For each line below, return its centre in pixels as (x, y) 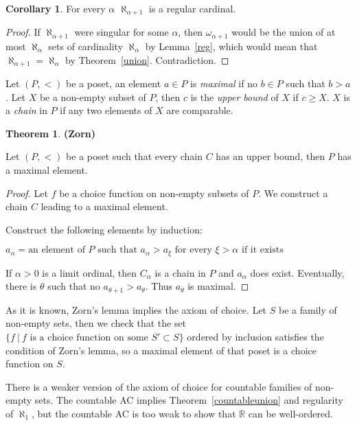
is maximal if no (224, 83)
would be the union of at (284, 32)
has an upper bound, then (270, 156)
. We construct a (293, 193)
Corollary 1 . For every (56, 8)
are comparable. (200, 110)
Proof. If (23, 32)
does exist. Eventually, (297, 272)
